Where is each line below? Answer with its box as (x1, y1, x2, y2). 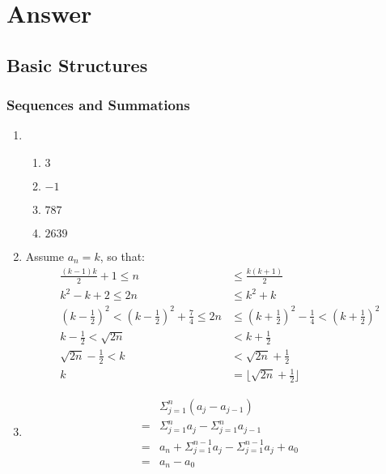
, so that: (100, 247, 145, 264)
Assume (25, 247, 64, 264)
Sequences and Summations (6, 95, 190, 115)
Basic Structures (6, 52, 148, 77)
